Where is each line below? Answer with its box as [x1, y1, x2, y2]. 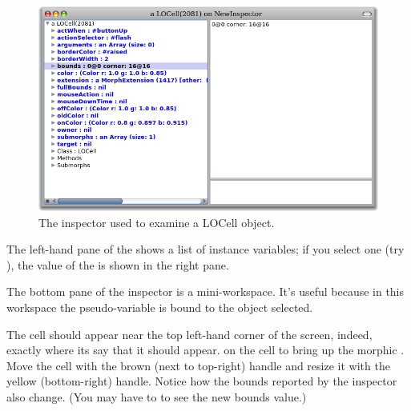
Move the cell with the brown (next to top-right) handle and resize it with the [6, 357, 390, 373]
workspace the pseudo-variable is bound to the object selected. [6, 299, 313, 316]
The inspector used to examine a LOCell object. [38, 213, 275, 230]
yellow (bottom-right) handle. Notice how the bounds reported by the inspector [6, 373, 397, 389]
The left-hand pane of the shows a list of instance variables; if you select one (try [6, 241, 405, 257]
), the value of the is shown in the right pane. [6, 256, 229, 273]
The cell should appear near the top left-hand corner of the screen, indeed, [6, 325, 373, 342]
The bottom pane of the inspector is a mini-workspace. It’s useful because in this [6, 283, 405, 300]
